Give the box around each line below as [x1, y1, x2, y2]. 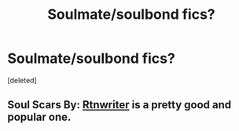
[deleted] [7, 75, 37, 85]
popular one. [7, 111, 72, 124]
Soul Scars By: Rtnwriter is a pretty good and [7, 98, 232, 111]
